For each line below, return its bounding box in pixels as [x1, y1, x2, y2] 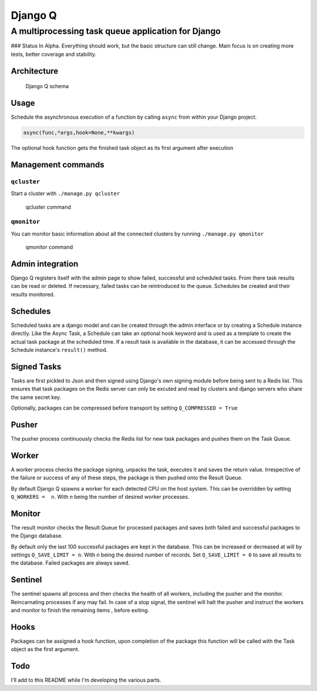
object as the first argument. [11, 646, 80, 653]
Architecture [11, 66, 59, 76]
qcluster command [25, 203, 72, 210]
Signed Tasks [11, 361, 62, 371]
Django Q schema [25, 83, 69, 90]
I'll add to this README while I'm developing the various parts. [11, 676, 161, 684]
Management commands [11, 159, 105, 170]
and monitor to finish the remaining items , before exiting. [11, 607, 150, 614]
